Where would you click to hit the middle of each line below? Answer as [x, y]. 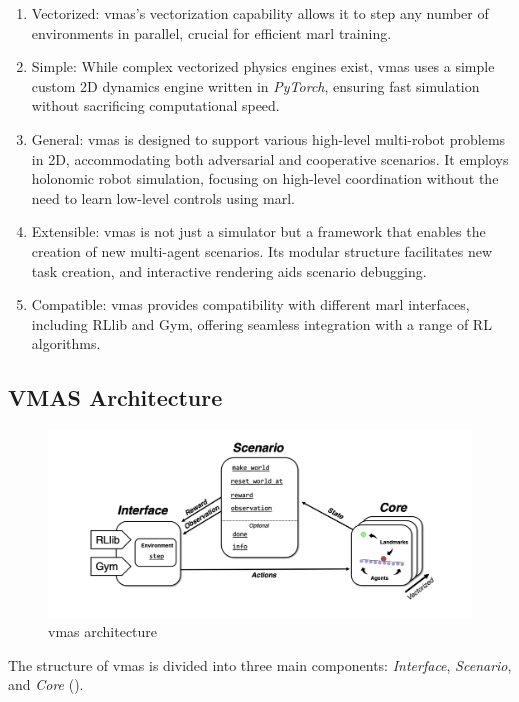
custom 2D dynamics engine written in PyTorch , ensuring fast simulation [255, 85]
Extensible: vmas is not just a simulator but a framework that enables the [258, 231]
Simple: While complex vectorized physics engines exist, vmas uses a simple [263, 66]
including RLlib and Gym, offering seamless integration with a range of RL [261, 323]
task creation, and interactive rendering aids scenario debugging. [229, 270]
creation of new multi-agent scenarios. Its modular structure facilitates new [262, 250]
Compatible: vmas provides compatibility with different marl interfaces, [250, 304]
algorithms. [66, 343]
